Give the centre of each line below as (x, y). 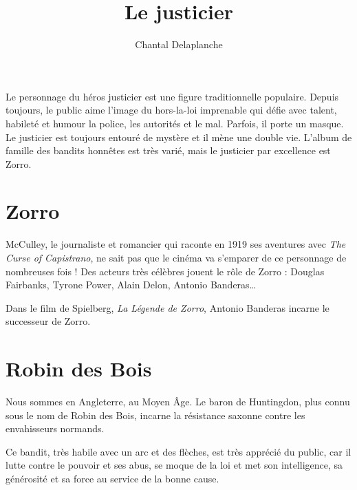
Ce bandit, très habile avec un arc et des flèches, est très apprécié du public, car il (178, 451)
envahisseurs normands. (55, 428)
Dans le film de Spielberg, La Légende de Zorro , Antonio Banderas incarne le (167, 307)
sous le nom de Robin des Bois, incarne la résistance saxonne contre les (155, 415)
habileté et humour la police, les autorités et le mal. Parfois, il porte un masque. (175, 123)
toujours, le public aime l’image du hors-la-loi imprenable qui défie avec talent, (171, 110)
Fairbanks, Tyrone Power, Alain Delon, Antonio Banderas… (131, 285)
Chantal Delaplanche (179, 44)
